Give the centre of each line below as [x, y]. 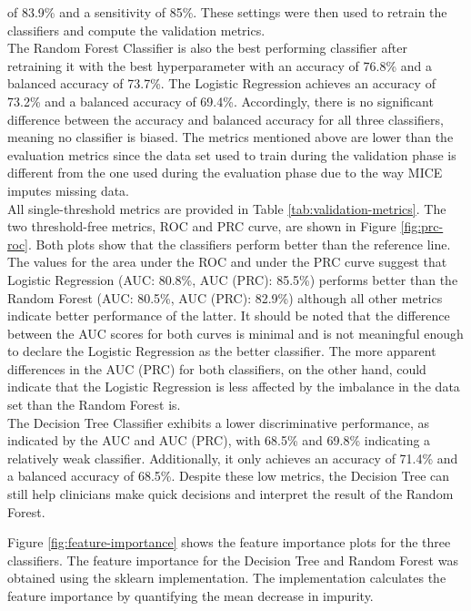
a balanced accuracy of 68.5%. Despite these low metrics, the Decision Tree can [229, 476]
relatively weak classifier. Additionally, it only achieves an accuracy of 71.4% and [233, 458]
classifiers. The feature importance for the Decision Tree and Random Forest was [233, 560]
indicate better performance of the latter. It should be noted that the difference [229, 316]
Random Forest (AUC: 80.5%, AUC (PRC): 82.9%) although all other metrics [225, 297]
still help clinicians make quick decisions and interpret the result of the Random [230, 494]
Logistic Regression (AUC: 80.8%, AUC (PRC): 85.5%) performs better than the [233, 279]
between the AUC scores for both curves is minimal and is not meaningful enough [235, 333]
